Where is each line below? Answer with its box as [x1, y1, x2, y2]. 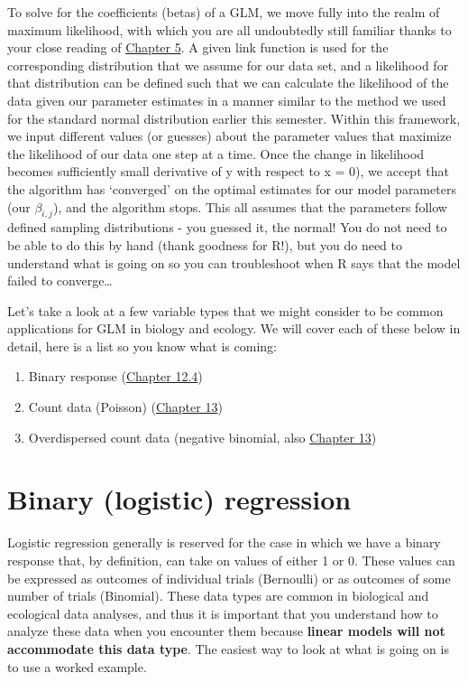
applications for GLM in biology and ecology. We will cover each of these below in [7, 319, 461, 338]
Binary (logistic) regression [7, 481, 352, 518]
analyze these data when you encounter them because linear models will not [7, 621, 445, 640]
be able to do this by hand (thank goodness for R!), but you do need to [7, 235, 403, 254]
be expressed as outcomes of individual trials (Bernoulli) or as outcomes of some [7, 568, 451, 587]
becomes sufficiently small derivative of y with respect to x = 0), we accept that [7, 162, 449, 181]
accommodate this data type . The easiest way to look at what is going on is [7, 639, 449, 658]
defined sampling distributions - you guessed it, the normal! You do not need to [7, 218, 447, 237]
